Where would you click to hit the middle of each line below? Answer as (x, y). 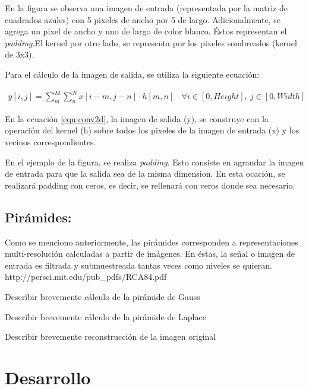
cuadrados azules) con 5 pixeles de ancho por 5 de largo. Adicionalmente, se (143, 19)
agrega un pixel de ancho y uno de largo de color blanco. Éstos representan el (146, 31)
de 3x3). (20, 54)
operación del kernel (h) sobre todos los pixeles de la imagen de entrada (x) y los (152, 130)
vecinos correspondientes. (51, 142)
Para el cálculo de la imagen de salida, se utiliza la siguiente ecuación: (132, 74)
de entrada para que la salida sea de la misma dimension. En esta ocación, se (145, 173)
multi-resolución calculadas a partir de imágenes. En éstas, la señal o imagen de (150, 254)
